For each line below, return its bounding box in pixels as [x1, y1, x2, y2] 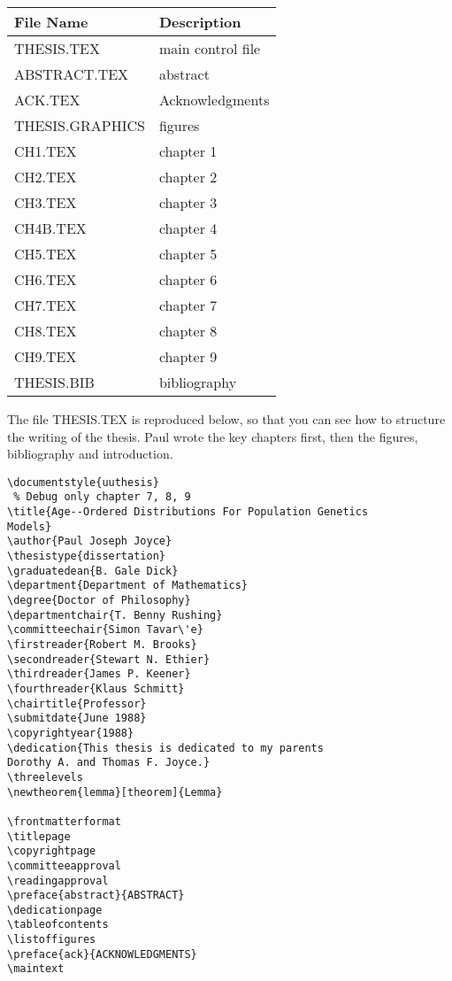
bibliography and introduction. [7, 444, 173, 463]
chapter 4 [158, 218, 218, 238]
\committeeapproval [7, 859, 121, 872]
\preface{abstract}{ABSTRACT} [7, 889, 185, 902]
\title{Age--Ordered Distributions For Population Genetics [7, 506, 369, 519]
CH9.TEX [14, 346, 77, 367]
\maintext [7, 962, 65, 976]
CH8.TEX [14, 321, 77, 341]
